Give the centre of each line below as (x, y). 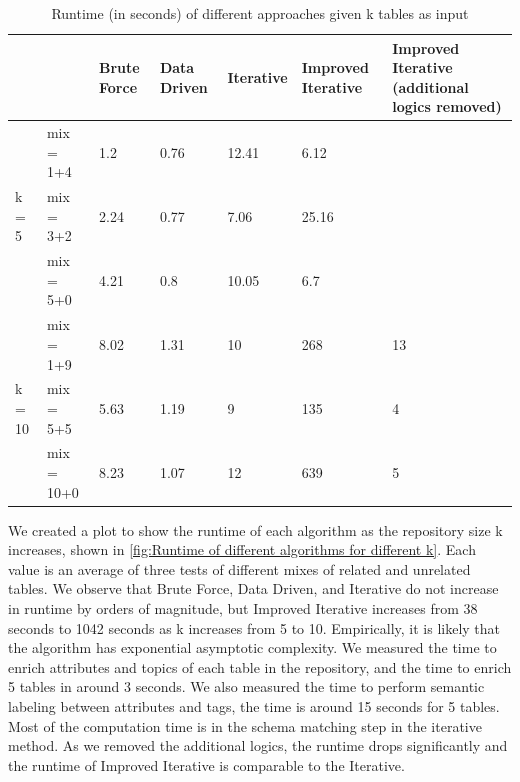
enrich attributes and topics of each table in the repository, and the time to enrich (260, 666)
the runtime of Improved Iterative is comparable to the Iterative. (206, 764)
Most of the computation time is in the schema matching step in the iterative (245, 725)
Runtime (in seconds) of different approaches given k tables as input (260, 13)
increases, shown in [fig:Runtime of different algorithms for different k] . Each (242, 549)
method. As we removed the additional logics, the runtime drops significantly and (258, 745)
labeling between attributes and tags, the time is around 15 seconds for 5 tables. (254, 706)
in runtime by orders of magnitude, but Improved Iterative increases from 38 (243, 608)
